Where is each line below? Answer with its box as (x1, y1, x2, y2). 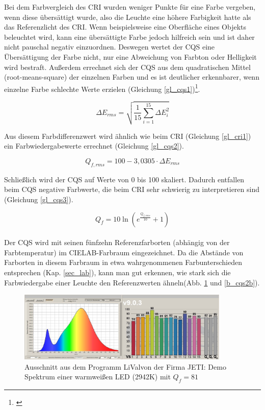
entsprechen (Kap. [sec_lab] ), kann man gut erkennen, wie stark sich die (4, 267, 231, 277)
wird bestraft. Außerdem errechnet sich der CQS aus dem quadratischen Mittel (4, 61, 251, 72)
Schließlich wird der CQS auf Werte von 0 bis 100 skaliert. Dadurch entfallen (4, 174, 245, 184)
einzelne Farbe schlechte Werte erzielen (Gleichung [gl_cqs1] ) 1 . (4, 82, 200, 94)
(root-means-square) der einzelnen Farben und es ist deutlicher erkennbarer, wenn (4, 71, 259, 82)
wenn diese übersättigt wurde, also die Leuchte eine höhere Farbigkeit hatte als (4, 11, 251, 22)
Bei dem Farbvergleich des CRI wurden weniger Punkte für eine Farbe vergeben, (4, 2, 256, 12)
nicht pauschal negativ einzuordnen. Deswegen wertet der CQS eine (4, 41, 215, 52)
